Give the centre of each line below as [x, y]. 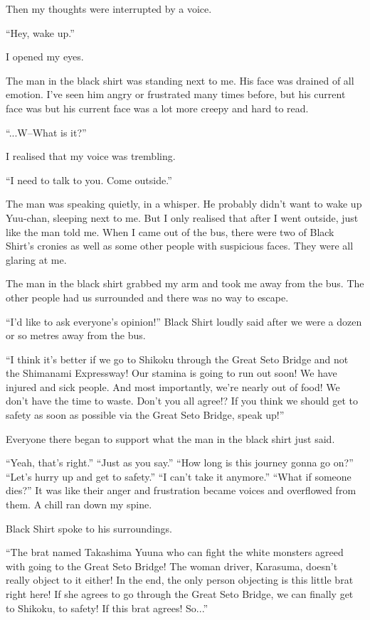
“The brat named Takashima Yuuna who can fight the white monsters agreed [175, 552]
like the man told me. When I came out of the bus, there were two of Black [170, 231]
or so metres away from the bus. [76, 335]
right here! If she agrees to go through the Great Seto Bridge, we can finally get [180, 594]
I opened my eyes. [45, 57]
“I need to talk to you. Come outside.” [89, 180]
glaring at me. [36, 259]
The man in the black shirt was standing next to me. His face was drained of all [180, 80]
